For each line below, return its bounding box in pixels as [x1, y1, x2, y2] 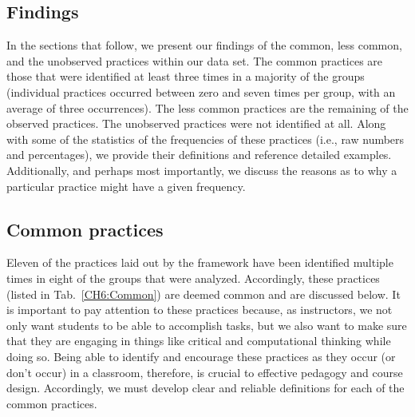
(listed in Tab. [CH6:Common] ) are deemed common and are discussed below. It [6, 285, 401, 302]
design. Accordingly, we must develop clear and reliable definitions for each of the [6, 379, 405, 396]
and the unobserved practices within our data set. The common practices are [6, 52, 383, 69]
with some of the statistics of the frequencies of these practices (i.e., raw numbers [6, 130, 405, 147]
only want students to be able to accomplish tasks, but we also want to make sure [6, 316, 407, 333]
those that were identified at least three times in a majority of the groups [6, 68, 365, 85]
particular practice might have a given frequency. [6, 177, 246, 194]
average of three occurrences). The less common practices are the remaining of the [6, 99, 409, 116]
